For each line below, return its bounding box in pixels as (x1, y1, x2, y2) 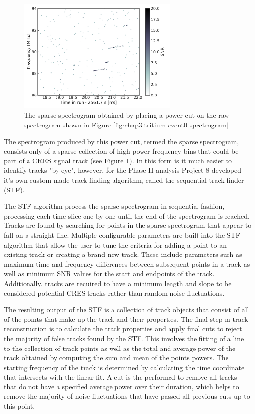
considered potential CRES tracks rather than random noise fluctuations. (4, 287, 225, 298)
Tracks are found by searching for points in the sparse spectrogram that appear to (4, 220, 252, 230)
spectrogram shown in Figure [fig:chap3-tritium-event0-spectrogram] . (24, 120, 230, 130)
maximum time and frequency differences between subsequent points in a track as (4, 258, 250, 269)
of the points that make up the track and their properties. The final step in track (4, 314, 248, 324)
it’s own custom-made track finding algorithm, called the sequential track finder (4, 175, 244, 185)
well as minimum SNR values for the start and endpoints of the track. (4, 268, 215, 279)
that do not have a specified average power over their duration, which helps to (4, 381, 239, 391)
